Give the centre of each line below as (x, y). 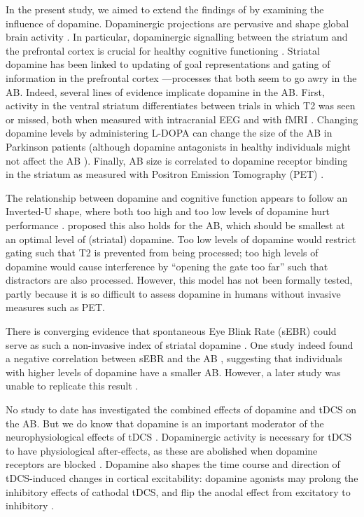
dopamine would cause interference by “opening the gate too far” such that (167, 266)
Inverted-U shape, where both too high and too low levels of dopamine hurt (168, 211)
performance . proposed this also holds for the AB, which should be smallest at (175, 225)
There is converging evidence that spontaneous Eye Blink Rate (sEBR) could (171, 331)
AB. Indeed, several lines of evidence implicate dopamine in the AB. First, (165, 91)
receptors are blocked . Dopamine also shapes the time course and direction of (173, 464)
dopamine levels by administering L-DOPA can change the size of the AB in (169, 133)
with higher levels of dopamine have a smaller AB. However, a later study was (173, 372)
